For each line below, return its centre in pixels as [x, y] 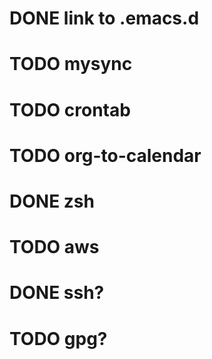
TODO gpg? [58, 338]
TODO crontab [70, 109]
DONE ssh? [57, 293]
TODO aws [54, 247]
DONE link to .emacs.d [104, 18]
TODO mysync [71, 64]
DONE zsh [52, 201]
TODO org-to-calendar [105, 155]
